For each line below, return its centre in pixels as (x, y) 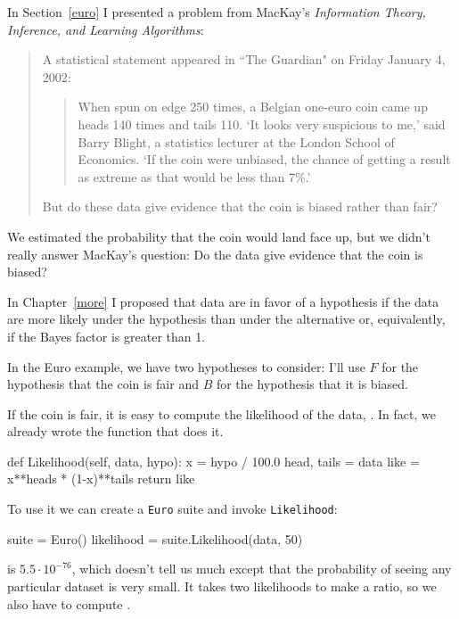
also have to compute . (69, 603)
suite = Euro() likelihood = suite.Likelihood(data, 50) (155, 538)
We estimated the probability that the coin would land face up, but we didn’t (219, 236)
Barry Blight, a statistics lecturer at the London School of (236, 141)
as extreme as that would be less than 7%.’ (194, 176)
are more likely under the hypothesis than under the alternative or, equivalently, (226, 319)
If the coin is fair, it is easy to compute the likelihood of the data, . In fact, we (221, 413)
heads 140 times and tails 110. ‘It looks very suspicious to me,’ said (262, 124)
